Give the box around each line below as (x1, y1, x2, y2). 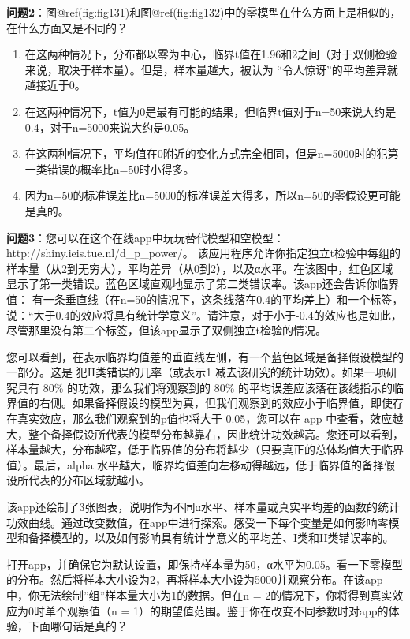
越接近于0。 (24, 77, 86, 93)
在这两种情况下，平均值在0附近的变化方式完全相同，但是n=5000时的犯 (24, 145, 388, 162)
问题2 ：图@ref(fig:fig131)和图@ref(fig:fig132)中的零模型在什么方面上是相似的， (6, 4, 401, 20)
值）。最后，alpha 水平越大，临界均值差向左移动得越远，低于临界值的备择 (6, 456, 385, 473)
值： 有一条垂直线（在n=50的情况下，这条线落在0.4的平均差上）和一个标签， (6, 290, 404, 307)
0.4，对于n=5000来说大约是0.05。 (24, 118, 196, 135)
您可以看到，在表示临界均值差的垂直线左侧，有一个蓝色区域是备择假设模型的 (6, 348, 404, 364)
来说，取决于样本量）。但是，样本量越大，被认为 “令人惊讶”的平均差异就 (24, 61, 398, 77)
